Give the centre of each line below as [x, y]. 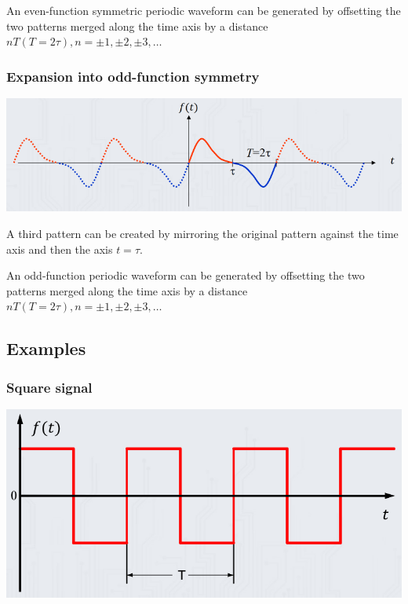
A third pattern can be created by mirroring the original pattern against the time [202, 234]
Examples [46, 348]
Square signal [49, 387]
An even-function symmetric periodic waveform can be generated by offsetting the [204, 10]
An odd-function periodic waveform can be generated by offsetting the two [186, 275]
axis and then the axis [60, 249]
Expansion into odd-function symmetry [133, 76]
